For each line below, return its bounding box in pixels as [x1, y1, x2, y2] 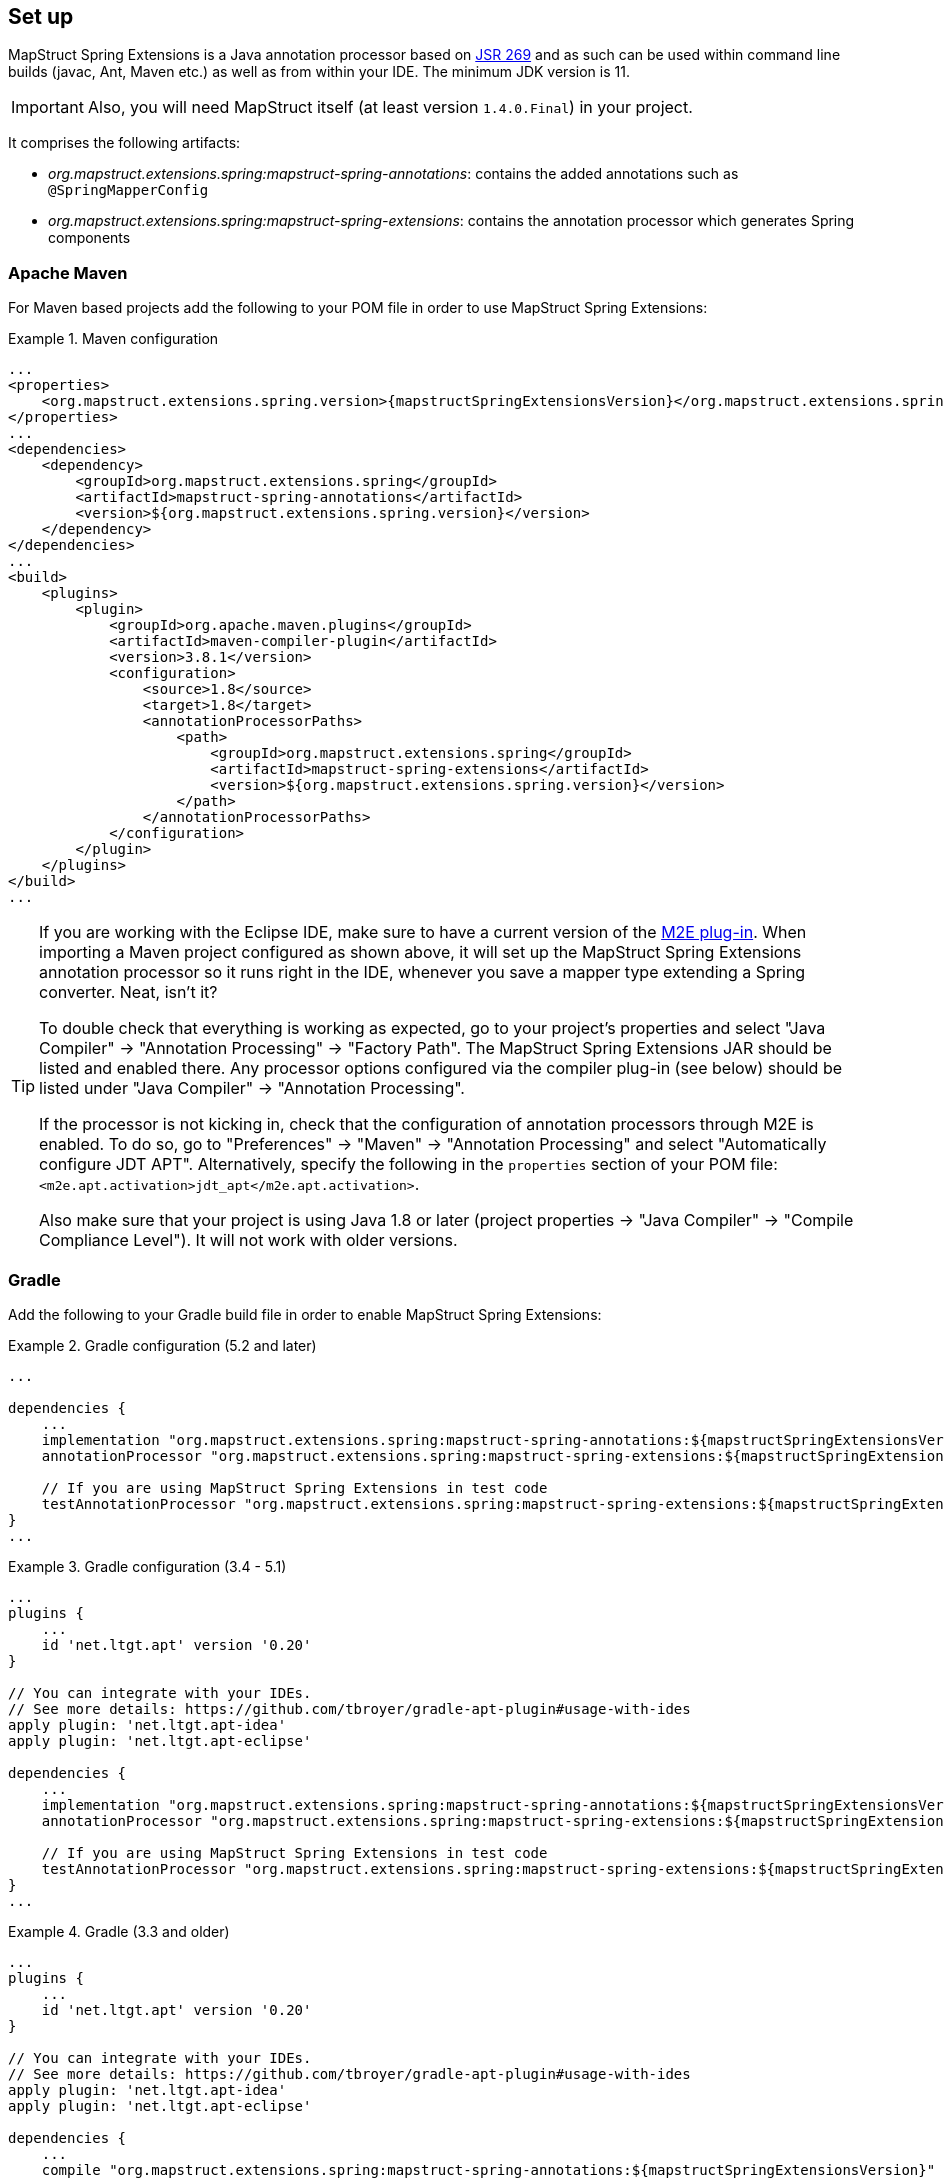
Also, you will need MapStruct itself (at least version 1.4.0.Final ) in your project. [87, 97, 693, 118]
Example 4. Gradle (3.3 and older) [8, 1922, 230, 1940]
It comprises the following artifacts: [8, 134, 241, 152]
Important [11, 97, 84, 118]
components [48, 229, 131, 247]
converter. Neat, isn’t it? [39, 982, 218, 1003]
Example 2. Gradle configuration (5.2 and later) [8, 1336, 317, 1354]
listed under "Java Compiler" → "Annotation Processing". [39, 1078, 465, 1099]
